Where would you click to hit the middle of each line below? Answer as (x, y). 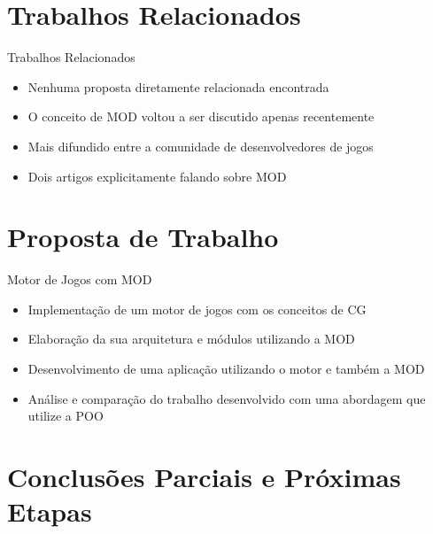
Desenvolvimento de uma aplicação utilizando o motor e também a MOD (226, 368)
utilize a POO (66, 416)
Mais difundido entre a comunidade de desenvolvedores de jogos (201, 146)
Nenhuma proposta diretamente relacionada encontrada (178, 86)
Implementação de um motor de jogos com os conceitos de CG (197, 309)
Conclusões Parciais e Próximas (204, 476)
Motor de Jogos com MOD (80, 279)
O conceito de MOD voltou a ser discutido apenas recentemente (201, 116)
